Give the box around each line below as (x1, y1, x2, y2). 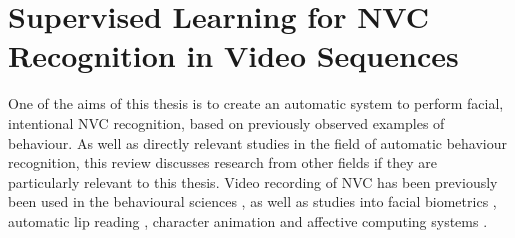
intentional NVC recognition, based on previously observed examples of (8, 112, 445, 133)
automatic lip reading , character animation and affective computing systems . (8, 210, 488, 231)
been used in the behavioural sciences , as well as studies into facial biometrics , (8, 191, 497, 212)
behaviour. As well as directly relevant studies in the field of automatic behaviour (8, 132, 508, 153)
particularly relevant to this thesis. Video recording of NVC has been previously (8, 171, 498, 192)
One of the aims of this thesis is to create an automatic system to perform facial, (8, 93, 504, 114)
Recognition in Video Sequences (8, 35, 459, 76)
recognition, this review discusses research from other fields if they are (8, 152, 437, 173)
